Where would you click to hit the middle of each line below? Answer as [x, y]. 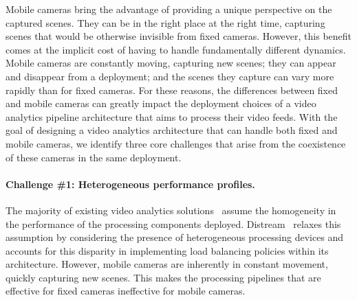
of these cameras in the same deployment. [94, 157]
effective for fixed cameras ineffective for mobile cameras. [126, 291]
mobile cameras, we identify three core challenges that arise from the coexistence [176, 143]
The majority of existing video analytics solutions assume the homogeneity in [171, 210]
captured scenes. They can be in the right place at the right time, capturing [165, 22]
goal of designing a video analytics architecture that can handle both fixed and [172, 130]
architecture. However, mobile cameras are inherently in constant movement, [167, 264]
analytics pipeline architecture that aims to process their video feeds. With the [172, 116]
